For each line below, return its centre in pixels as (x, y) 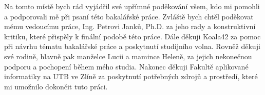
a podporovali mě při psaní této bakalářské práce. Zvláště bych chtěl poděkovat (129, 16)
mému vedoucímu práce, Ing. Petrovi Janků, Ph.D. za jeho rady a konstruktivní (130, 26)
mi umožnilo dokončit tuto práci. (56, 86)
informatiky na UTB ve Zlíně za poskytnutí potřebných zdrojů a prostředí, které (131, 76)
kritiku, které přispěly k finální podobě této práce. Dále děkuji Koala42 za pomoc (132, 36)
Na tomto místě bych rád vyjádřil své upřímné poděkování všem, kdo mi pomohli (132, 6)
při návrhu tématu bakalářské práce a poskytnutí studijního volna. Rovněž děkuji (132, 46)
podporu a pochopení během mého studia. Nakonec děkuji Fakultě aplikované (126, 66)
